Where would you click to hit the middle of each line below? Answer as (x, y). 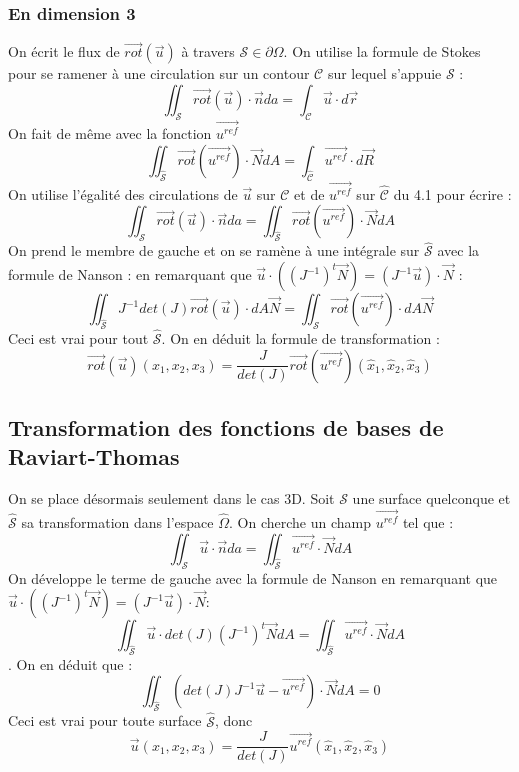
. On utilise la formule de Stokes (382, 51)
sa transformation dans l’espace (117, 522)
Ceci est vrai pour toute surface (105, 720)
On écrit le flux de (64, 51)
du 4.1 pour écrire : (452, 193)
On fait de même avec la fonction (110, 133)
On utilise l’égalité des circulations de (123, 193)
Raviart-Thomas (94, 456)
